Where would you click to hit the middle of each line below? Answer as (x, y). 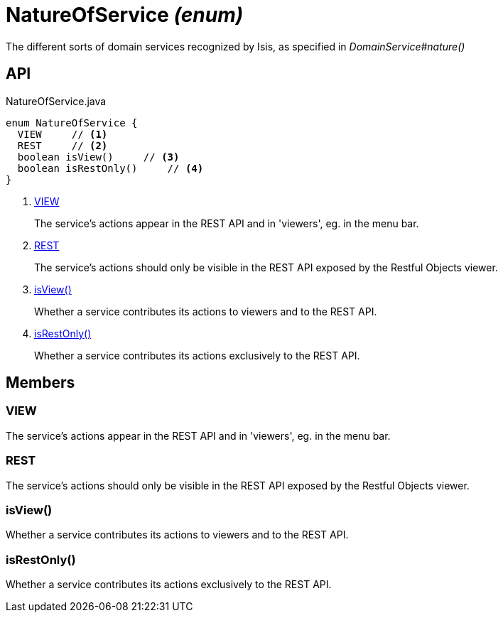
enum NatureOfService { (72, 123)
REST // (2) (63, 145)
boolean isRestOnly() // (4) (110, 168)
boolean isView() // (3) (98, 157)
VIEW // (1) (63, 134)
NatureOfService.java (56, 101)
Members (40, 383)
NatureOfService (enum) (125, 15)
